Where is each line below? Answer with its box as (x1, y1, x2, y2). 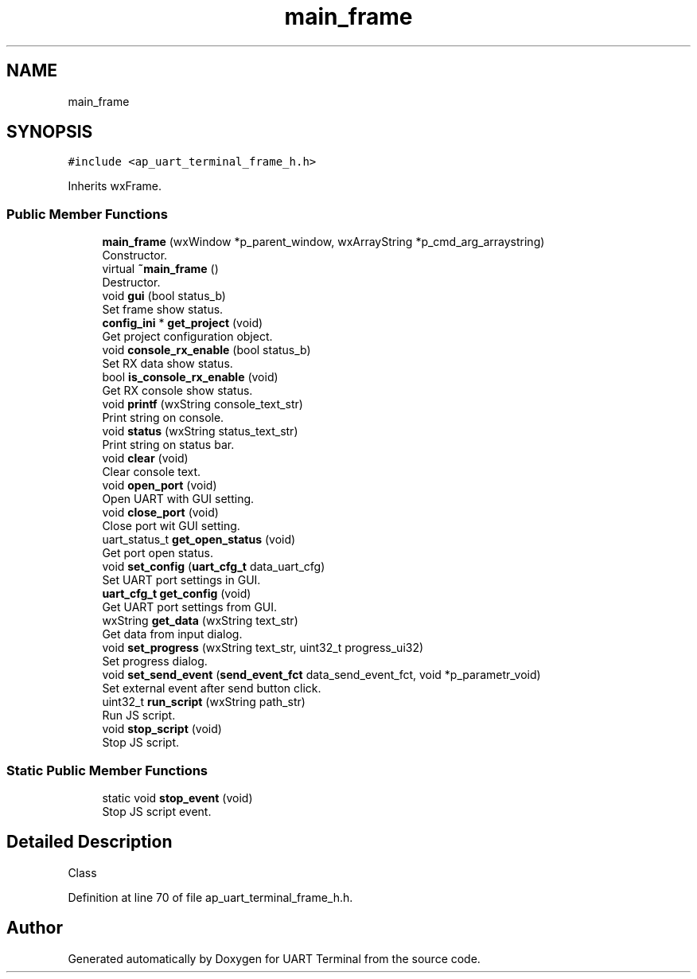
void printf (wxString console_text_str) (102, 397, 303, 411)
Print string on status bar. (102, 438, 235, 452)
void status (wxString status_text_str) (102, 424, 298, 439)
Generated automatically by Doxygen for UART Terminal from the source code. (68, 951, 481, 965)
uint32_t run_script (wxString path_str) (102, 695, 306, 709)
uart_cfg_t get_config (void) (102, 587, 251, 601)
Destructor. (102, 275, 161, 290)
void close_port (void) (102, 505, 219, 520)
